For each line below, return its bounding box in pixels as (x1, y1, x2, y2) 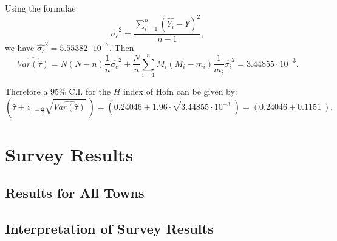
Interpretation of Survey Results (5, 219, 214, 237)
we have (5, 41, 35, 54)
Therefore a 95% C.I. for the (5, 84, 111, 97)
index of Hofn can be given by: (123, 84, 237, 97)
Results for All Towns (5, 183, 145, 202)
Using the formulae (5, 2, 76, 14)
